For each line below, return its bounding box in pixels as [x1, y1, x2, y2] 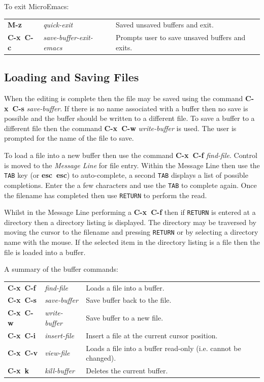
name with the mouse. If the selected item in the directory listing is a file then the [4, 237, 260, 247]
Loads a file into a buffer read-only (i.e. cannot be [86, 342, 241, 353]
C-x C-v [8, 347, 38, 358]
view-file [45, 347, 70, 358]
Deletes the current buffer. [86, 365, 168, 376]
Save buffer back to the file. [86, 295, 172, 305]
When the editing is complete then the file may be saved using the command [4, 93, 243, 104]
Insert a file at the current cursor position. [86, 330, 218, 340]
